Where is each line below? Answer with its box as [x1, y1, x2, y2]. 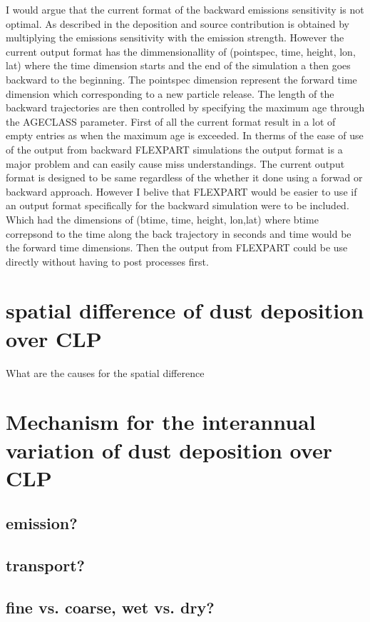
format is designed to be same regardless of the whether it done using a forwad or [6, 170, 363, 185]
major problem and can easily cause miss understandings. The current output [6, 156, 345, 171]
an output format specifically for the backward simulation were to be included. [6, 198, 349, 213]
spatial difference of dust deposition [6, 296, 364, 325]
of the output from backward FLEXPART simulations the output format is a [6, 141, 343, 156]
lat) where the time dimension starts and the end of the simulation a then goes [6, 58, 351, 73]
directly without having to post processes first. [6, 254, 209, 269]
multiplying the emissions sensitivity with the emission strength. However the [6, 30, 344, 45]
